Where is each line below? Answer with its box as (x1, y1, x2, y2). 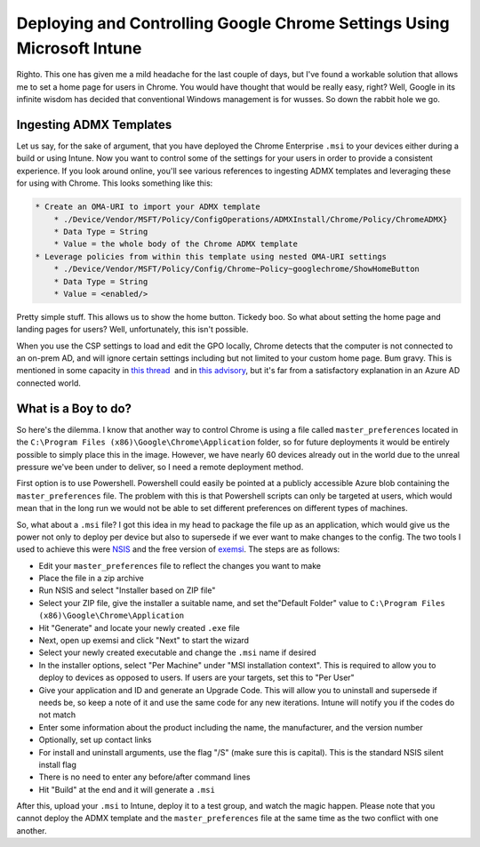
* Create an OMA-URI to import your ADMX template (35, 202, 261, 212)
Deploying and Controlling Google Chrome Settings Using (16, 13, 450, 33)
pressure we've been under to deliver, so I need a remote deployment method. (16, 461, 304, 472)
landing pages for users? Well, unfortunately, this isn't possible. (16, 324, 249, 335)
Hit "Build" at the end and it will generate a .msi (38, 784, 215, 795)
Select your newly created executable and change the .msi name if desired (38, 647, 316, 658)
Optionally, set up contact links (38, 734, 152, 746)
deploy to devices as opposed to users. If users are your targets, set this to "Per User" (38, 672, 355, 683)
